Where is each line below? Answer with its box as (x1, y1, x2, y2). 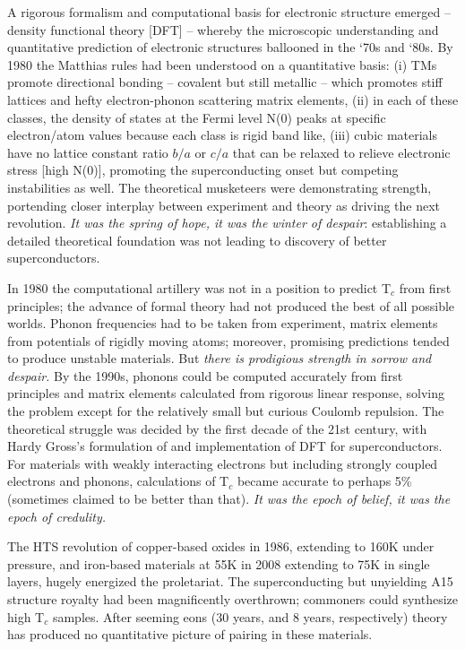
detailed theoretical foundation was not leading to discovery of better (7, 230, 387, 249)
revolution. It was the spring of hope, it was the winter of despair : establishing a (7, 213, 447, 232)
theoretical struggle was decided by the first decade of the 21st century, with (7, 419, 427, 437)
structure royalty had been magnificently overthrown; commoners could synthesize (7, 590, 458, 608)
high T (7, 607, 45, 626)
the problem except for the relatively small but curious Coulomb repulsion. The (7, 402, 444, 420)
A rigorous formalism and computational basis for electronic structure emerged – (7, 3, 451, 21)
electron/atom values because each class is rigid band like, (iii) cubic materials (7, 125, 438, 144)
